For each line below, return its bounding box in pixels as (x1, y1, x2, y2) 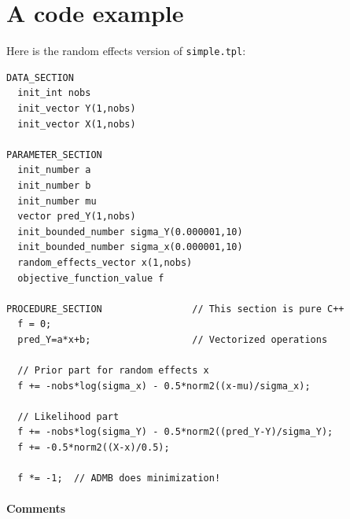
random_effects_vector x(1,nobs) (17, 256, 193, 268)
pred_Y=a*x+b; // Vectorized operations (17, 333, 328, 345)
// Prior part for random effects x (17, 365, 209, 377)
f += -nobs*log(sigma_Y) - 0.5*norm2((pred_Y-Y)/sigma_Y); (17, 426, 333, 438)
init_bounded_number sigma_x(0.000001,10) (17, 241, 243, 253)
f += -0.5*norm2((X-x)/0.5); (17, 442, 170, 454)
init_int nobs (17, 87, 91, 99)
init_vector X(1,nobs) (17, 118, 136, 130)
